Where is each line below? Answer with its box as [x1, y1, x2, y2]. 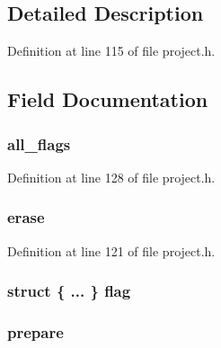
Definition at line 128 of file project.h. [7, 167, 216, 186]
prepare [7, 320, 64, 343]
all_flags [7, 132, 71, 155]
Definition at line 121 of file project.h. [7, 241, 216, 260]
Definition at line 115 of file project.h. [7, 41, 216, 60]
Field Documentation [7, 85, 208, 113]
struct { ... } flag [7, 280, 131, 302]
